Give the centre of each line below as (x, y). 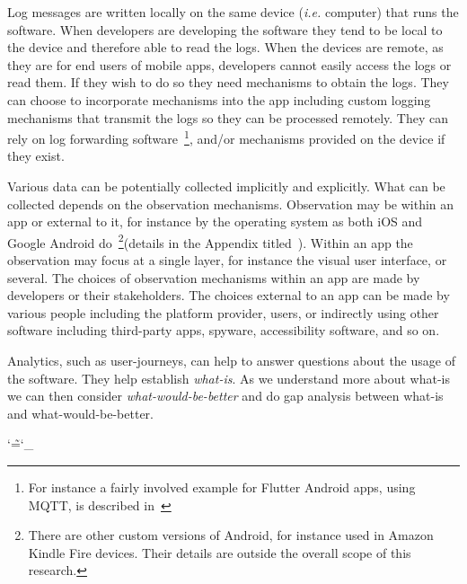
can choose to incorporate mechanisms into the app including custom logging (219, 99)
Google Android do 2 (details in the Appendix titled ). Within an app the (210, 241)
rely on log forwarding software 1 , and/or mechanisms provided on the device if (226, 137)
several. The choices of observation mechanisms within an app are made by (214, 277)
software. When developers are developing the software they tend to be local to (225, 29)
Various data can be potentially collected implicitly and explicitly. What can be (226, 186)
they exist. (36, 156)
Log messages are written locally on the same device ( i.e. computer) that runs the (233, 12)
